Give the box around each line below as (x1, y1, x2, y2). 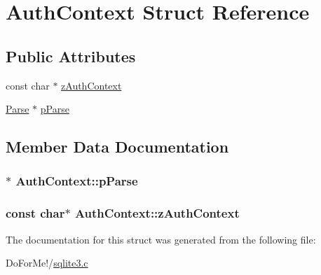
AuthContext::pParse (15, 172, 138, 190)
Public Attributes (6, 45, 136, 66)
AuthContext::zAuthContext (74, 204, 240, 222)
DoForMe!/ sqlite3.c (6, 255, 88, 270)
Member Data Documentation (6, 136, 229, 157)
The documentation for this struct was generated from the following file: (6, 232, 316, 246)
